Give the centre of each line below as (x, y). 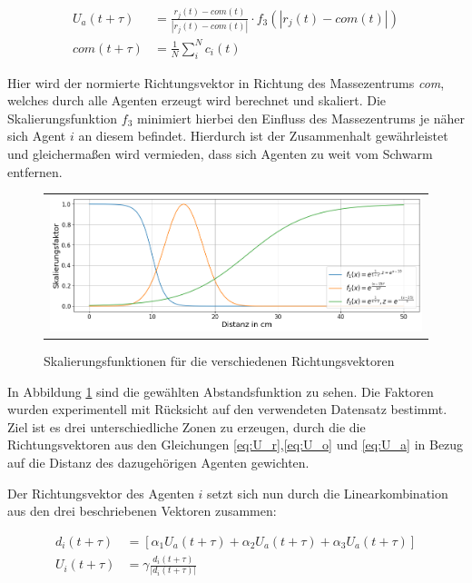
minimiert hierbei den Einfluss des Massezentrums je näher (301, 118)
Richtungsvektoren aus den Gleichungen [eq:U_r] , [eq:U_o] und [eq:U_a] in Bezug (236, 445)
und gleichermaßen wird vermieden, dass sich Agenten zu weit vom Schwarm (220, 153)
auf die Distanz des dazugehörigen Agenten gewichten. (158, 463)
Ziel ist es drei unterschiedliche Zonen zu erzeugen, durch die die (187, 426)
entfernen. (35, 171)
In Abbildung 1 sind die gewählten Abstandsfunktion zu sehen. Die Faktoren (221, 391)
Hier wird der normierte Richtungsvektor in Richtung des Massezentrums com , (226, 82)
